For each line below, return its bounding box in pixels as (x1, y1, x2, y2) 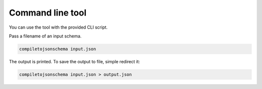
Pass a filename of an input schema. (9, 33, 82, 39)
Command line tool (9, 7, 87, 18)
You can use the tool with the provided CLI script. (9, 24, 108, 30)
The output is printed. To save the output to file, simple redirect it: (9, 58, 140, 64)
